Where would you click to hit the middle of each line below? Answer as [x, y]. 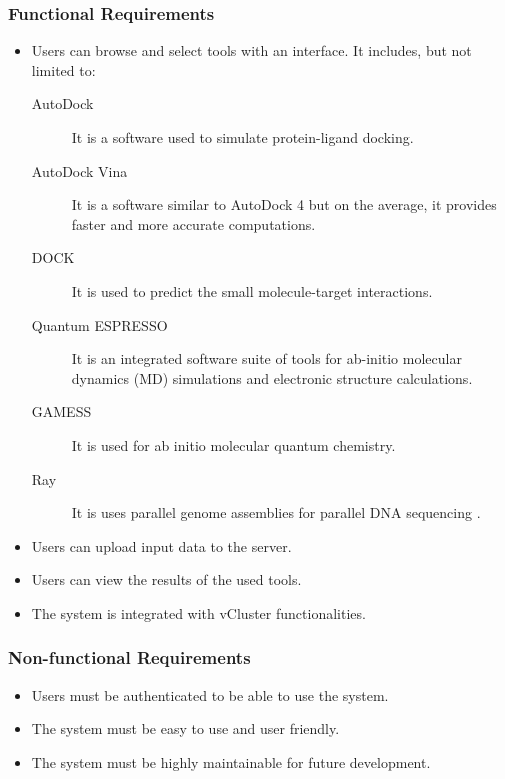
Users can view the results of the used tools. [166, 579]
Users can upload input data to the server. [161, 545]
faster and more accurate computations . [193, 223]
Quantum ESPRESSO [99, 324]
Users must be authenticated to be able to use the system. [210, 694]
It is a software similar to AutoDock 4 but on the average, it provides [284, 204]
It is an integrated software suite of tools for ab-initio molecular [266, 358]
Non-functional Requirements [129, 657]
